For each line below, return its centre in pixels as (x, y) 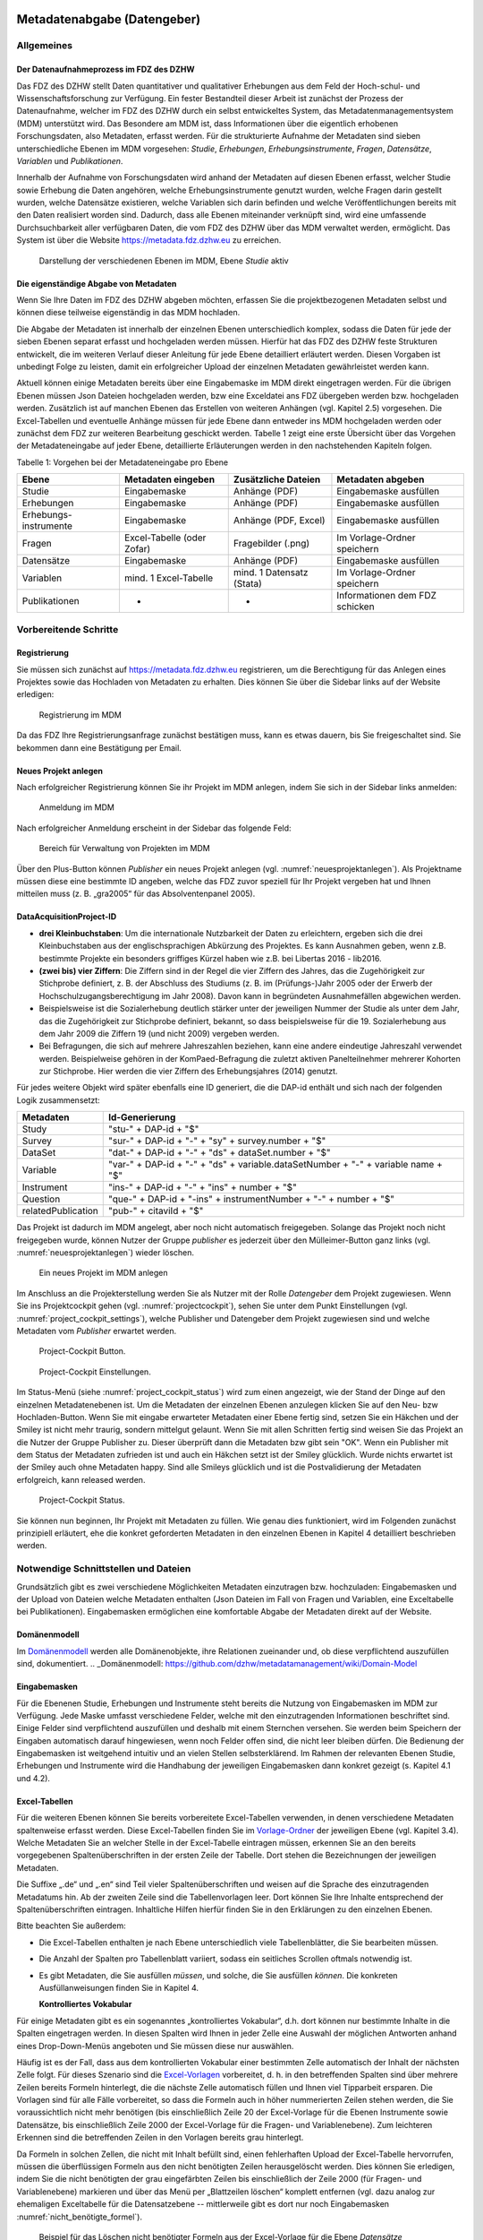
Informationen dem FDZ (387, 596)
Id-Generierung (142, 1117)
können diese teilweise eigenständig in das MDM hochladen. (128, 313)
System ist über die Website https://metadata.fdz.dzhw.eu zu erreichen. (149, 240)
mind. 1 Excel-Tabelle (169, 578)
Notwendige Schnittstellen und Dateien (104, 1569)
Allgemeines (45, 46)
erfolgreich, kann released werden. (81, 1479)
